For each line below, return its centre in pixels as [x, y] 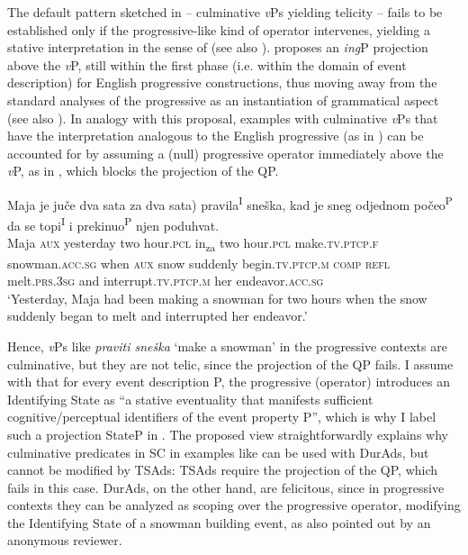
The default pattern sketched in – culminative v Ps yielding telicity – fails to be [225, 12]
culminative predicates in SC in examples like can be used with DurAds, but [218, 452]
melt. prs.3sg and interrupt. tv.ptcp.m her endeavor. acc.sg [166, 281]
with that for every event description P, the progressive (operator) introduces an [229, 382]
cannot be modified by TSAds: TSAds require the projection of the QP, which [223, 470]
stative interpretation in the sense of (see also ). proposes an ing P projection [218, 47]
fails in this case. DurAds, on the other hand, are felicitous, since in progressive [226, 487]
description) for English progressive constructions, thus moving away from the [222, 82]
